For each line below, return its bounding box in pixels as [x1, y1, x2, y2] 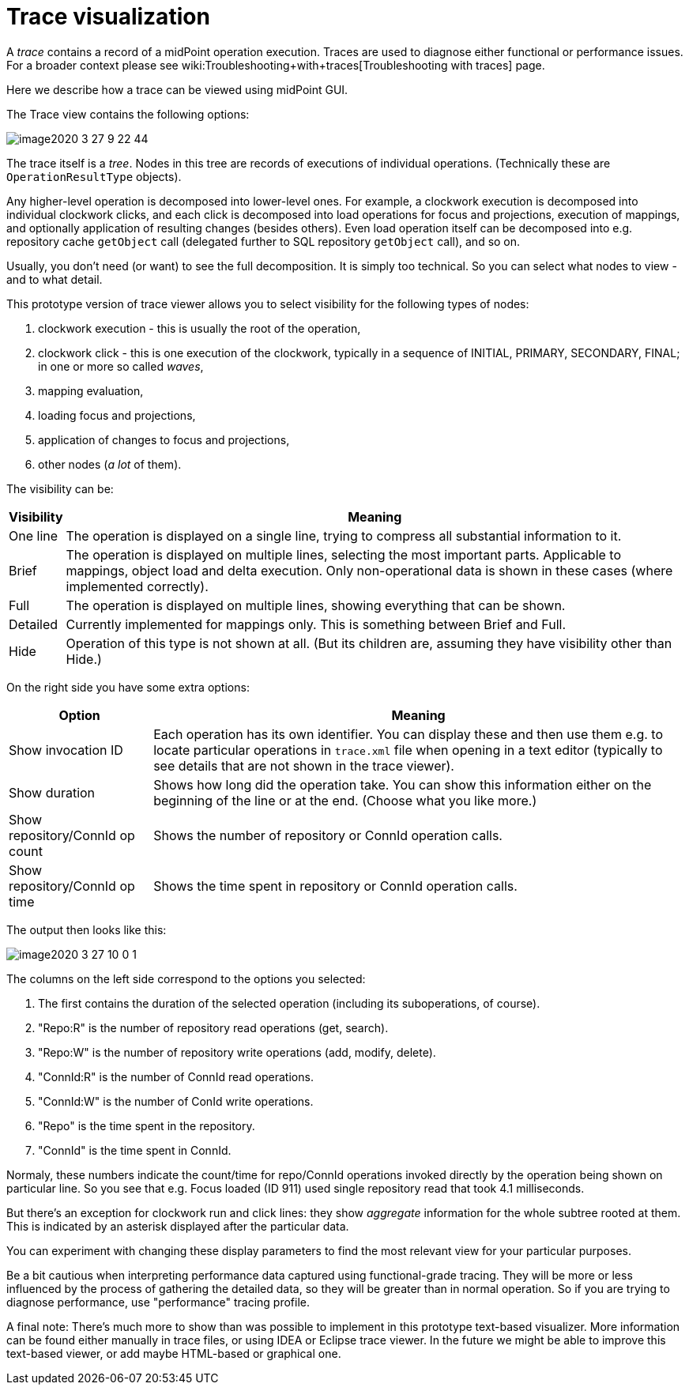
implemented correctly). [66, 578, 209, 594]
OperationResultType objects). [6, 169, 182, 183]
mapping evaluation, [38, 383, 144, 398]
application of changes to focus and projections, [38, 432, 290, 447]
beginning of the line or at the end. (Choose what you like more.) [153, 792, 537, 809]
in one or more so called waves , [38, 359, 204, 373]
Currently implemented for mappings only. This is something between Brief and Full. [66, 616, 567, 632]
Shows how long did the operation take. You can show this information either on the [153, 776, 652, 793]
